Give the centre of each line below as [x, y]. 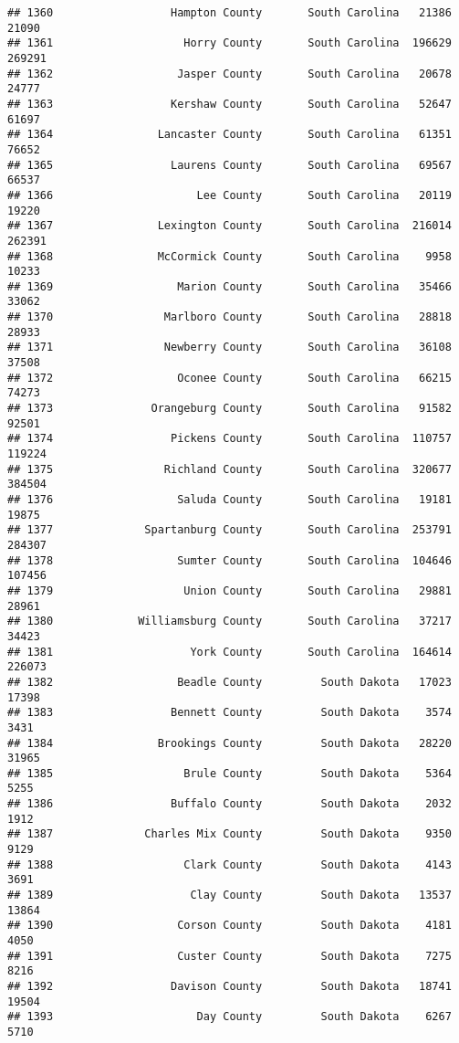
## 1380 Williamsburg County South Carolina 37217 [229, 622]
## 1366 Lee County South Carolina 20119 [229, 195]
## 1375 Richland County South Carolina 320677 [229, 469]
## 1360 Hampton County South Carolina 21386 [229, 13]
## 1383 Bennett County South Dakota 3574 [229, 713]
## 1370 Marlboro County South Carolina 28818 [229, 317]
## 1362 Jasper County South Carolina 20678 [229, 74]
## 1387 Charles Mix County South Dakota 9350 [229, 834]
